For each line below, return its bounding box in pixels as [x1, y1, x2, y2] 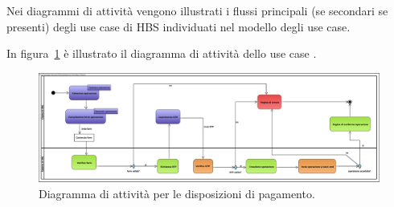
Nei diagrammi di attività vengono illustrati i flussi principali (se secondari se [6, 2, 388, 18]
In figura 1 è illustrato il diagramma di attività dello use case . [6, 45, 317, 62]
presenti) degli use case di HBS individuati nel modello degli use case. [6, 18, 351, 34]
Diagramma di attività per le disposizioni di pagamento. [39, 185, 315, 202]
